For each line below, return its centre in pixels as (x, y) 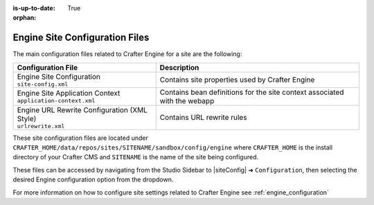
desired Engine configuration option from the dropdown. (93, 179)
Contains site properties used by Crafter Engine (237, 80)
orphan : (25, 18)
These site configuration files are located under (80, 138)
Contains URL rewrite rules (203, 118)
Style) (27, 118)
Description (179, 67)
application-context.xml (56, 101)
